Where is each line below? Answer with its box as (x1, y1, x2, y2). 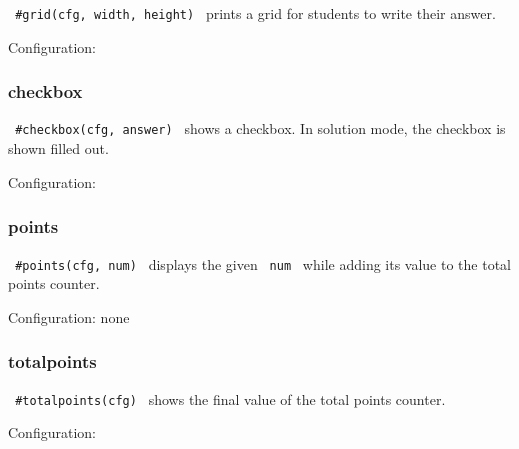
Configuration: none (8, 306, 130, 327)
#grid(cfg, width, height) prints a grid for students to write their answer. (15, 3, 496, 23)
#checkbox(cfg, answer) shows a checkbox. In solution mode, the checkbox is (15, 118, 506, 139)
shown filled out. (8, 138, 109, 159)
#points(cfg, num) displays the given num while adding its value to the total (15, 253, 512, 274)
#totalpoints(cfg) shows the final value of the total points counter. (15, 388, 446, 409)
